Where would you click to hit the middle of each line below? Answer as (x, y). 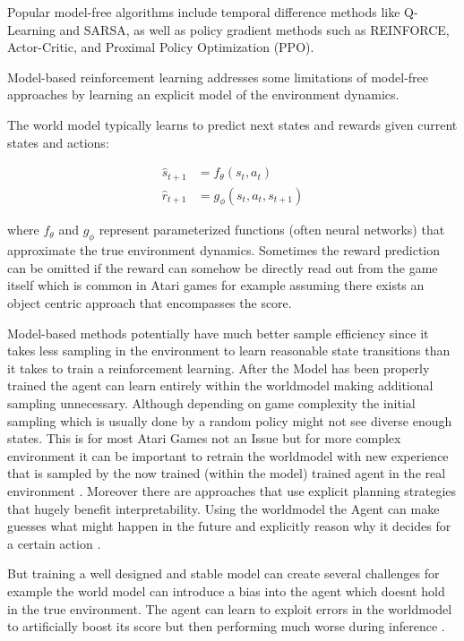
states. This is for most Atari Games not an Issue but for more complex (204, 438)
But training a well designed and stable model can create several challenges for (223, 573)
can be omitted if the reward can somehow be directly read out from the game (223, 267)
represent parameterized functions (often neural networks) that (272, 230)
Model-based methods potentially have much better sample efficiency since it (218, 333)
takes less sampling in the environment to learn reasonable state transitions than (229, 350)
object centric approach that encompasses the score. (150, 303)
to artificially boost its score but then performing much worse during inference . (226, 626)
